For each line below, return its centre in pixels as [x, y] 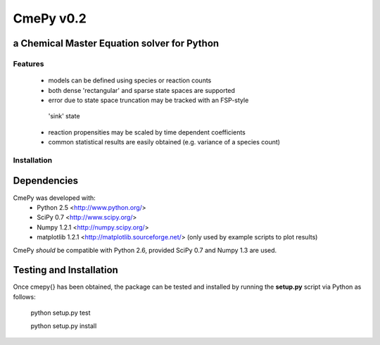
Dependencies [46, 181]
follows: [24, 296]
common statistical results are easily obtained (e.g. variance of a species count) [164, 142]
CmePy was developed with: [55, 198]
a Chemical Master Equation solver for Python [116, 43]
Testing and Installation [66, 270]
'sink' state [64, 116]
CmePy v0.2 [50, 18]
